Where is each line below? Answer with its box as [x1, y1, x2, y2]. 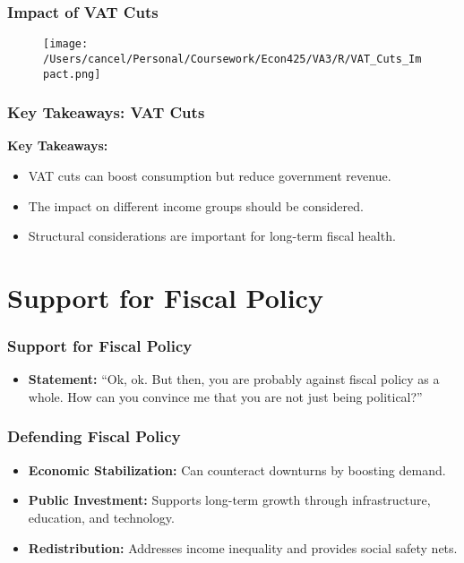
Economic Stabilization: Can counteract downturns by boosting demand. [28, 460, 446, 479]
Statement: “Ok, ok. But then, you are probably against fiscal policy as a [28, 370, 440, 388]
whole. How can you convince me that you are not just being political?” [28, 387, 423, 405]
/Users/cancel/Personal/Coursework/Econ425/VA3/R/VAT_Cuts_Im [43, 52, 422, 65]
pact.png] [43, 67, 101, 81]
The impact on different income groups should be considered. [28, 196, 364, 215]
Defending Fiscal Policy [7, 425, 181, 448]
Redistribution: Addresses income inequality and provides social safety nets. [28, 538, 458, 557]
